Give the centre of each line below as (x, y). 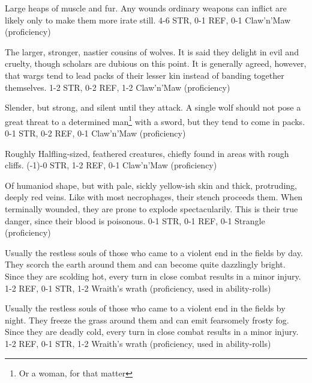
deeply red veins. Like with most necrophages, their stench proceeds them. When (154, 197)
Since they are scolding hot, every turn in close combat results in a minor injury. (153, 276)
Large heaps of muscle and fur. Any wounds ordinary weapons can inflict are (146, 8)
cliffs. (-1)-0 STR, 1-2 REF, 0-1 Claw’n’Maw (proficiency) (111, 165)
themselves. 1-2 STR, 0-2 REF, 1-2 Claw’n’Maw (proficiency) (118, 87)
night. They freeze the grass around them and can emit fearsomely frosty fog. (147, 320)
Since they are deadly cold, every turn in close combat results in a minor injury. (152, 332)
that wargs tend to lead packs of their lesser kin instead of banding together (145, 75)
